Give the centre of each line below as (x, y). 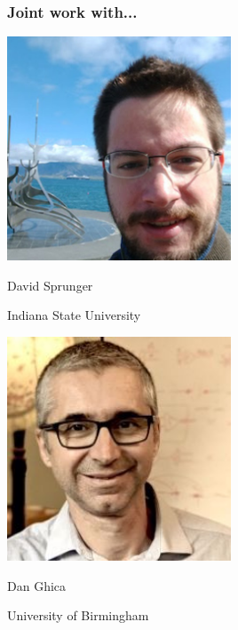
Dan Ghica (37, 585)
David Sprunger (50, 285)
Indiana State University (74, 315)
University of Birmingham (78, 615)
